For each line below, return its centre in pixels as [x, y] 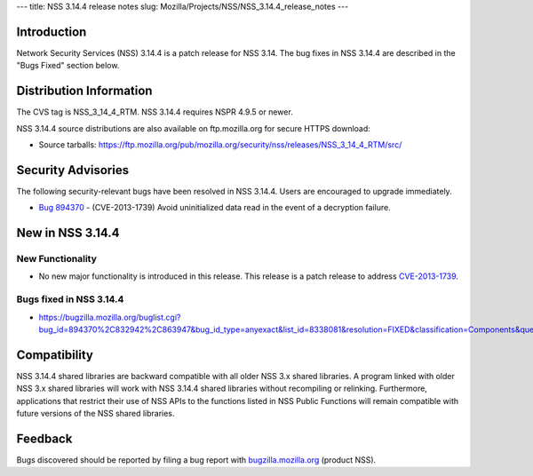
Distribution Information [84, 91]
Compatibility [55, 355]
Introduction [52, 32]
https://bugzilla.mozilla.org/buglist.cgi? [110, 317]
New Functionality [57, 259]
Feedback [44, 438]
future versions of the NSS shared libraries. [95, 414]
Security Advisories [72, 170]
